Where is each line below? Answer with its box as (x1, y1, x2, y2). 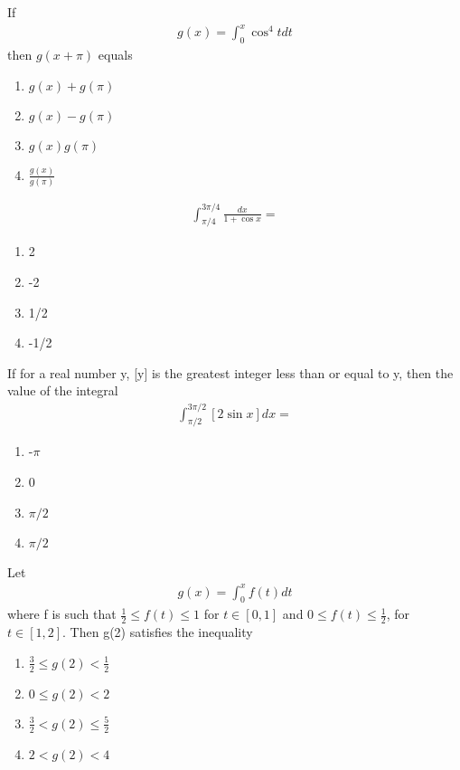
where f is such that (7, 604, 117, 623)
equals (98, 44, 133, 63)
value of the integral (7, 381, 118, 400)
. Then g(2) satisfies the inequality (62, 623, 253, 642)
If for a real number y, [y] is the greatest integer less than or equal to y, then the (7, 363, 454, 382)
